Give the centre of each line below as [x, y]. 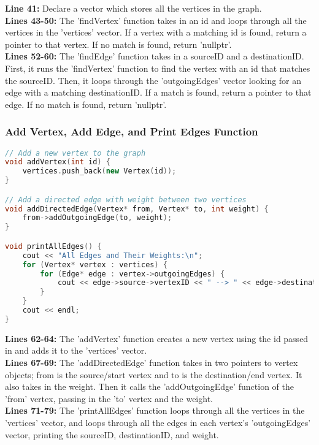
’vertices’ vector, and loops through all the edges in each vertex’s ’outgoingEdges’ [158, 422]
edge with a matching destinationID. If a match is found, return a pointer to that [158, 92]
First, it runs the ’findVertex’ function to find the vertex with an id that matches [158, 68]
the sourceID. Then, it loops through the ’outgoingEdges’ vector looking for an [153, 80]
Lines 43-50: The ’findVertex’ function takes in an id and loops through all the [156, 20]
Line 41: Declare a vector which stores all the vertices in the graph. [133, 8]
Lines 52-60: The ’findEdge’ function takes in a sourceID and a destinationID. [155, 56]
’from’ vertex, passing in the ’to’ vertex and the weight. [109, 398]
